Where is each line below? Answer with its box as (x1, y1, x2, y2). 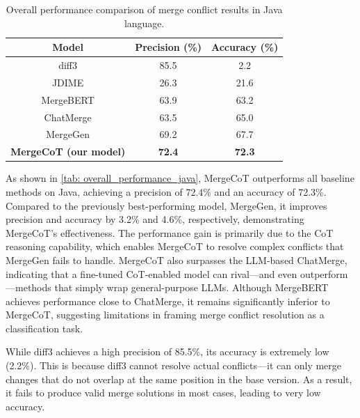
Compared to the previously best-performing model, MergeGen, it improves (6, 198, 327, 212)
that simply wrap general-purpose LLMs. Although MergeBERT (54, 280, 329, 295)
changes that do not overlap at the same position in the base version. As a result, (6, 371, 352, 386)
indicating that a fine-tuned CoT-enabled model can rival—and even (6, 266, 297, 281)
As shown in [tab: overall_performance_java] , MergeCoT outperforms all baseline (6, 171, 354, 185)
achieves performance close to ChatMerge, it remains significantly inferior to (6, 293, 330, 308)
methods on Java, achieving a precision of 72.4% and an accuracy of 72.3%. (6, 184, 327, 199)
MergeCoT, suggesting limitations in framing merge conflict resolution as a (6, 307, 325, 322)
